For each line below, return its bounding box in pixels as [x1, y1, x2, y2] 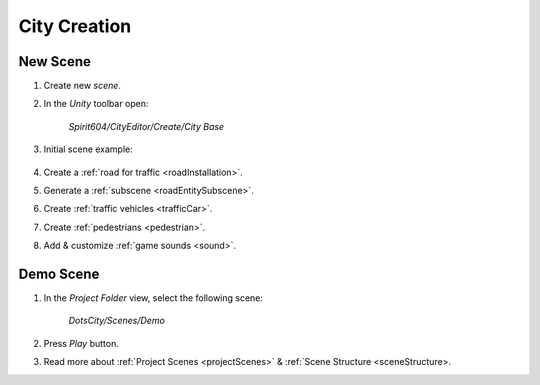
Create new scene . [43, 80, 122, 92]
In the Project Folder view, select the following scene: [43, 292, 264, 304]
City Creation [18, 15, 132, 37]
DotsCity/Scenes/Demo [68, 315, 165, 327]
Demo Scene [18, 266, 100, 282]
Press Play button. [43, 337, 119, 349]
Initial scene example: [43, 143, 134, 155]
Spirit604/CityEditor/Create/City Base [68, 120, 225, 132]
